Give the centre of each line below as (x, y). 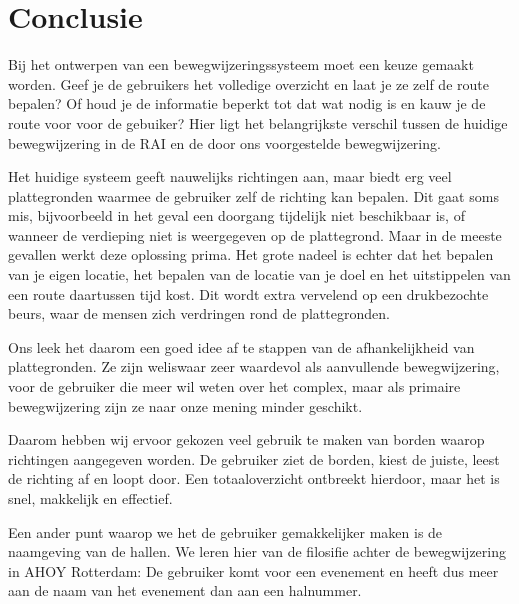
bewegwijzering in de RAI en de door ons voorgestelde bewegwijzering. (224, 142)
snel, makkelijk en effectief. (90, 498)
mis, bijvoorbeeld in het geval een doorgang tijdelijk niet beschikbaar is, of (236, 215)
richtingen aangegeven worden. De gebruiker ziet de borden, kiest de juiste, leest (254, 458)
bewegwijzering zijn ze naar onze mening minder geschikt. (185, 405)
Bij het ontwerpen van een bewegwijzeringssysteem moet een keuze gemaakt (241, 64)
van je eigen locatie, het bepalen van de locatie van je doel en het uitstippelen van (259, 274)
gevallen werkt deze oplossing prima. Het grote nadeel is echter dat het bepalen (251, 254)
